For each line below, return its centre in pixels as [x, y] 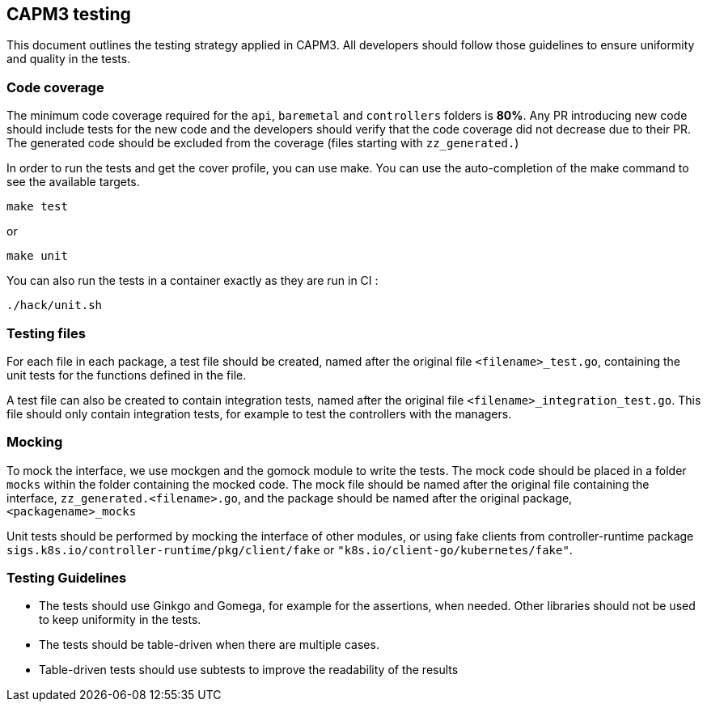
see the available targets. [73, 182]
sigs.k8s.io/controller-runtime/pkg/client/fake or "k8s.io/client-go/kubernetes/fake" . [290, 549]
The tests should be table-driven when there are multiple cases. [209, 645]
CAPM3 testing [69, 14]
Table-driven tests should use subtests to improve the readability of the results [249, 670]
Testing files [46, 333]
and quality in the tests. [69, 59]
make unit [37, 256]
